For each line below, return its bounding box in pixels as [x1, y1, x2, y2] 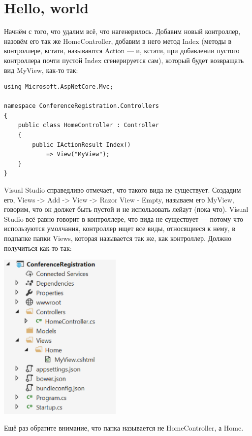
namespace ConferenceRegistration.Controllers [4, 102, 159, 110]
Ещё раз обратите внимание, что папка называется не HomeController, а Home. [4, 422, 244, 433]
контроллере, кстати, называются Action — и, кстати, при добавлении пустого [4, 45, 240, 56]
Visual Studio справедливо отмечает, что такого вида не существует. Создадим [4, 185, 241, 195]
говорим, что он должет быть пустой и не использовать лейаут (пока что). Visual [4, 204, 249, 214]
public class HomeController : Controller [18, 122, 159, 129]
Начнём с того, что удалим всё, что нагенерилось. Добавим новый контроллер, [4, 26, 241, 36]
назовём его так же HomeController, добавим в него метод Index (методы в [4, 35, 232, 46]
